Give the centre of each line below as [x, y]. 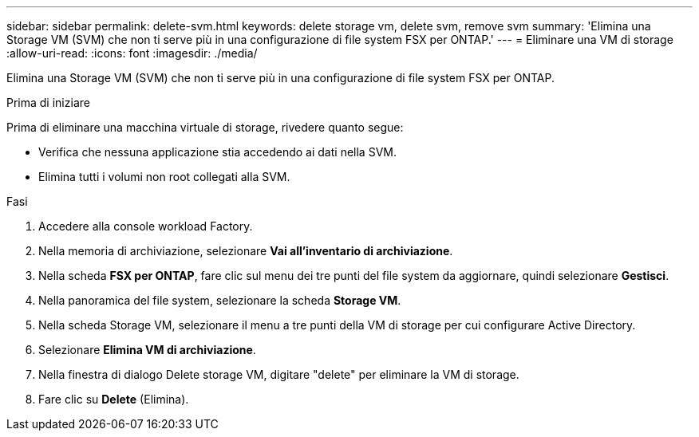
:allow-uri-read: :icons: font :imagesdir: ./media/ [132, 53]
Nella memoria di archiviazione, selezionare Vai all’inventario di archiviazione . [246, 251]
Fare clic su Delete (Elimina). [114, 399]
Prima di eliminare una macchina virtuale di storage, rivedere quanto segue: [205, 127]
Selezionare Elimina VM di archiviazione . [147, 350]
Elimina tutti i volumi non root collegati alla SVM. [164, 177]
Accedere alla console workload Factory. [146, 226]
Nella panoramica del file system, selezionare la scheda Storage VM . [220, 300]
